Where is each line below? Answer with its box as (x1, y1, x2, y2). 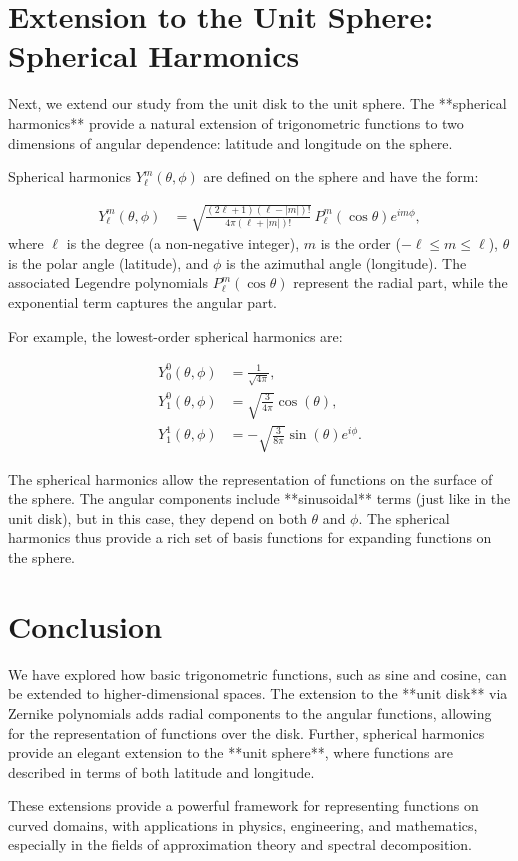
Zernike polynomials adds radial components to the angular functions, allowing (8, 702, 492, 723)
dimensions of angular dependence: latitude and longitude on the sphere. (8, 132, 453, 153)
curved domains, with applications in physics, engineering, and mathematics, (8, 814, 478, 835)
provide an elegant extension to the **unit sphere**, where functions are (8, 742, 453, 763)
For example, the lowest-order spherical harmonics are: (8, 325, 343, 346)
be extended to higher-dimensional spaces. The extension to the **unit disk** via (8, 683, 508, 704)
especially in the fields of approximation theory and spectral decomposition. (8, 834, 473, 855)
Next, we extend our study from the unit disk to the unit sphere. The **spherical (8, 93, 507, 114)
